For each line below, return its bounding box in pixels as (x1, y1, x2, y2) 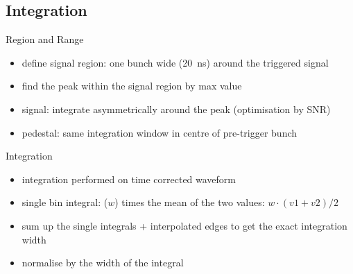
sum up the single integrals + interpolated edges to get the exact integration (21, 218, 347, 232)
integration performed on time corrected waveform (21, 171, 236, 186)
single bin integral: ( (21, 195, 108, 209)
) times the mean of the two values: (114, 195, 265, 209)
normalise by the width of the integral (21, 255, 184, 270)
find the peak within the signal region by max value (21, 78, 242, 93)
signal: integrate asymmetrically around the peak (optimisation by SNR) (21, 101, 331, 116)
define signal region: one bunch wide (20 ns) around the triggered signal (21, 55, 329, 69)
